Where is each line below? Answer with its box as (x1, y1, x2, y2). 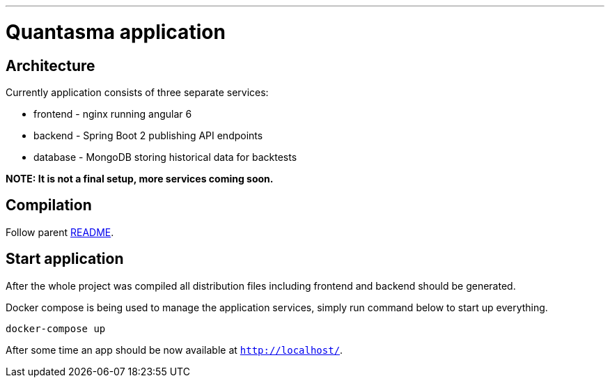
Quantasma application (6, 19, 226, 44)
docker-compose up (6, 322, 106, 334)
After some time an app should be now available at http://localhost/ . (6, 343, 343, 356)
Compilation (6, 196, 92, 214)
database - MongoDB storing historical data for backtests (33, 150, 297, 163)
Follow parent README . (6, 226, 114, 238)
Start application (6, 250, 124, 268)
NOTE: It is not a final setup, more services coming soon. (6, 172, 274, 185)
